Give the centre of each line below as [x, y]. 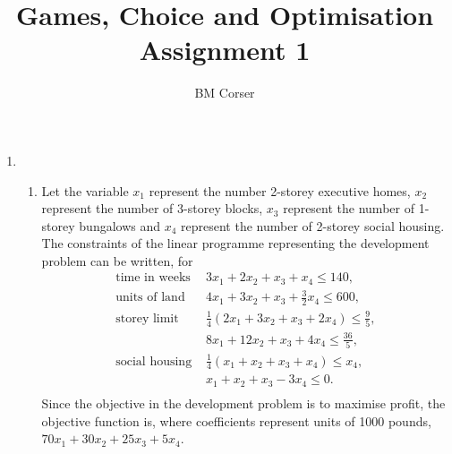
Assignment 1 [225, 50]
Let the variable [85, 190]
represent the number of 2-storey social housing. [313, 225]
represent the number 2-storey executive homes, [280, 190]
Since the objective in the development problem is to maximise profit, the [243, 403]
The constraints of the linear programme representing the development [235, 243]
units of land [150, 298]
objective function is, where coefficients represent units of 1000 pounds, [236, 420]
